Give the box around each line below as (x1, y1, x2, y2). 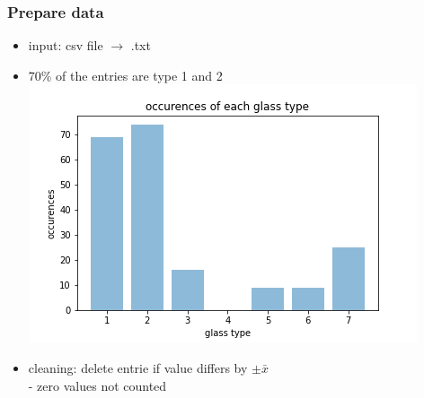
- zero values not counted (28, 376, 167, 394)
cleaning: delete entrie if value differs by (28, 359, 248, 376)
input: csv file (28, 36, 103, 55)
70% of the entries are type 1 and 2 (28, 65, 223, 84)
